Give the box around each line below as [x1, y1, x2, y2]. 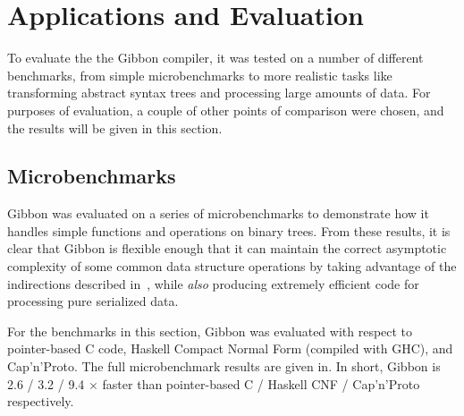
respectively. [7, 392, 74, 411]
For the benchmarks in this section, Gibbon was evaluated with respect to [7, 321, 413, 340]
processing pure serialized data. [7, 292, 179, 310]
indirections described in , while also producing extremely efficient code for [7, 274, 419, 293]
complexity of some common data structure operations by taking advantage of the [7, 257, 457, 276]
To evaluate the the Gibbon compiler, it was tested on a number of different [7, 48, 424, 67]
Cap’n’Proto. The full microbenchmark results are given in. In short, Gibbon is [7, 357, 441, 376]
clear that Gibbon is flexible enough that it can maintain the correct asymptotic [7, 239, 447, 258]
